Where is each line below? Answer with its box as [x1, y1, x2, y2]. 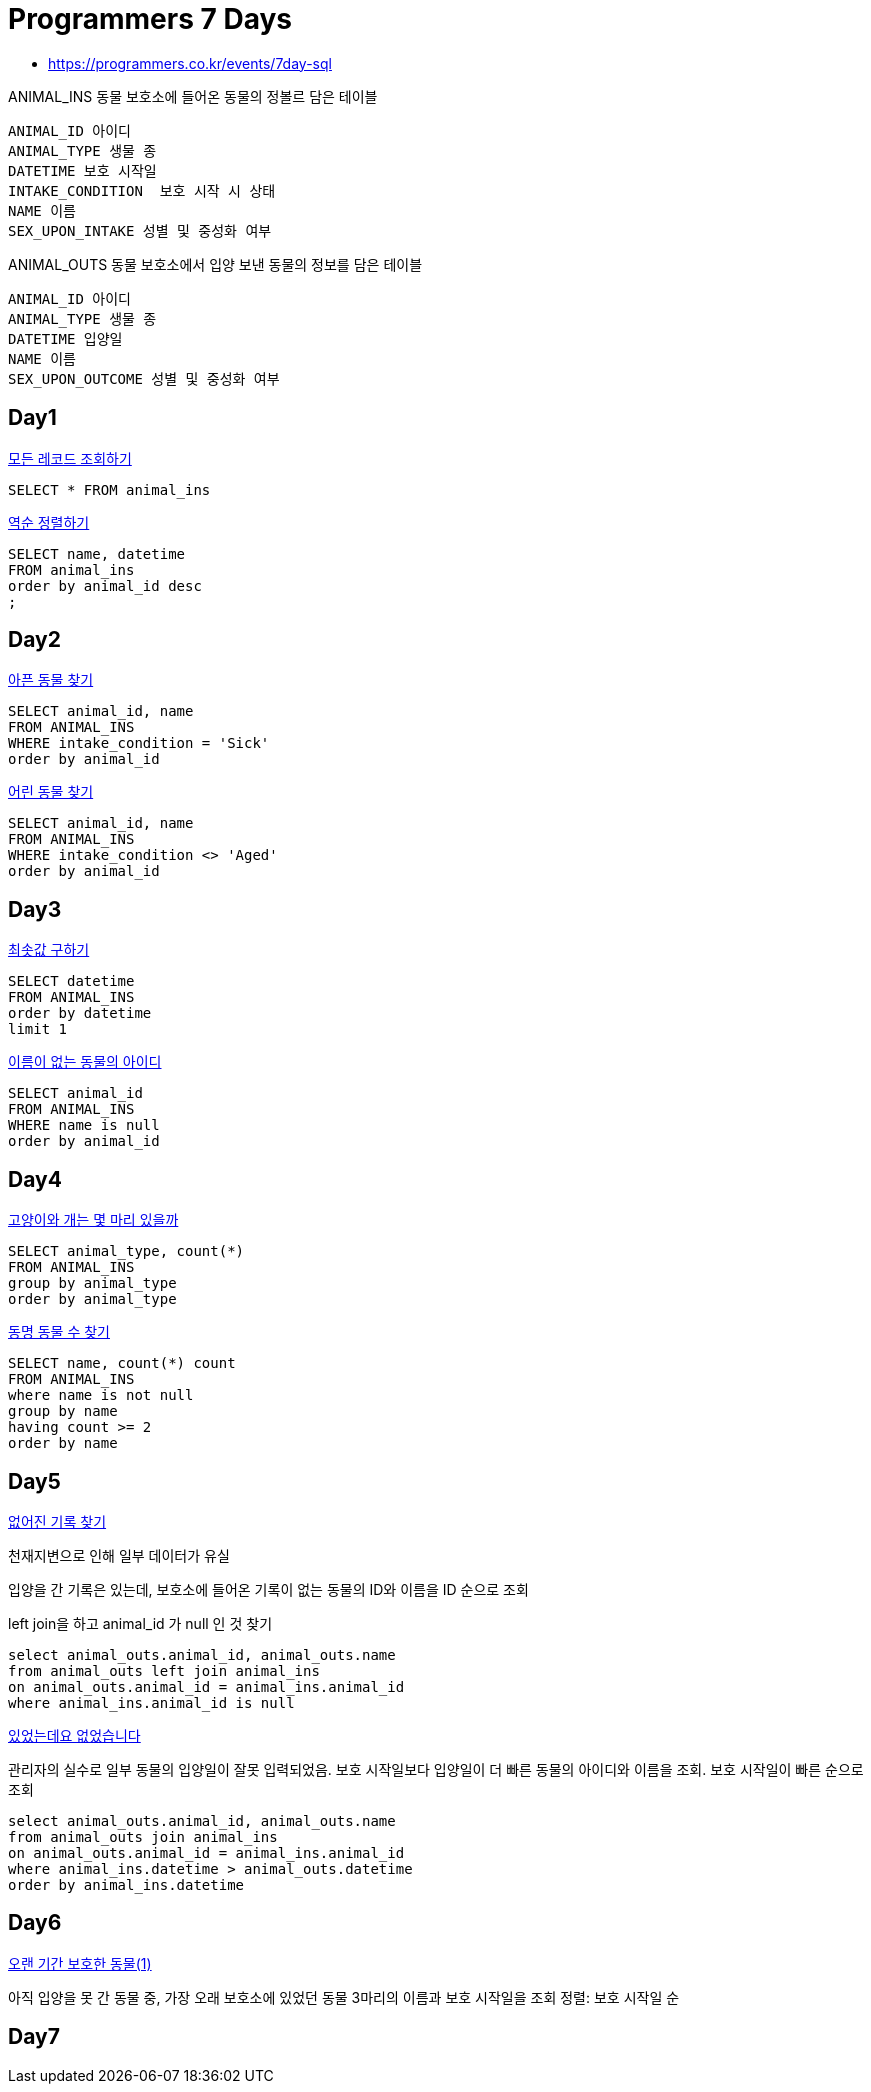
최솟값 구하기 [8, 941, 90, 959]
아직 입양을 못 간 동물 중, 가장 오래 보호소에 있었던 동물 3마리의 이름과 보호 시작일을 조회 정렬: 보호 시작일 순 [8, 1988, 680, 2006]
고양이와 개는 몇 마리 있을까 [8, 1211, 179, 1229]
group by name [8, 1403, 118, 1420]
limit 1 [8, 1021, 68, 1038]
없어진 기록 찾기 [8, 1512, 107, 1530]
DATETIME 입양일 [8, 330, 123, 347]
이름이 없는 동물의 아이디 [8, 1053, 162, 1071]
